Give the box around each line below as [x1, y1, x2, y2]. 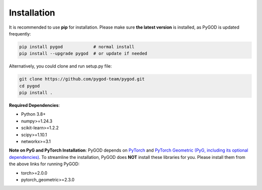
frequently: [9, 31, 31, 36]
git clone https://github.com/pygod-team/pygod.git [19, 76, 145, 82]
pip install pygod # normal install [19, 44, 134, 50]
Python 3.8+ [21, 111, 46, 117]
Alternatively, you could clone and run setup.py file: [9, 63, 112, 69]
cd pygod [19, 83, 40, 88]
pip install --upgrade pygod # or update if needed [19, 51, 147, 56]
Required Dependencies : [9, 103, 60, 108]
